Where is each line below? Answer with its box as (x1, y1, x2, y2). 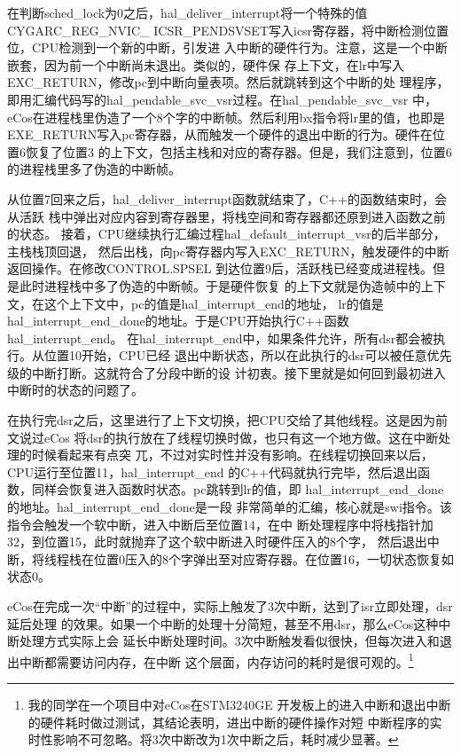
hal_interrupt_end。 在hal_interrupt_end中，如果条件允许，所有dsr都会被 (7, 328, 434, 347)
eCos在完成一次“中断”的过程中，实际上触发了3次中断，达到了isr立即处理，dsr (7, 597, 453, 615)
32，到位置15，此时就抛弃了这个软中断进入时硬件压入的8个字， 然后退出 (7, 532, 427, 551)
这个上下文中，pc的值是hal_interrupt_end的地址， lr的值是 (43, 294, 384, 312)
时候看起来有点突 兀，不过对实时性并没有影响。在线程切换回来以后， (31, 445, 434, 464)
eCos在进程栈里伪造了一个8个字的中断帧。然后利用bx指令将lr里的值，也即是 (7, 107, 446, 126)
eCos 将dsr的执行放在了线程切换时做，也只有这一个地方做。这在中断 (43, 428, 439, 446)
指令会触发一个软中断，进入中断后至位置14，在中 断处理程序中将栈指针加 (7, 514, 434, 533)
